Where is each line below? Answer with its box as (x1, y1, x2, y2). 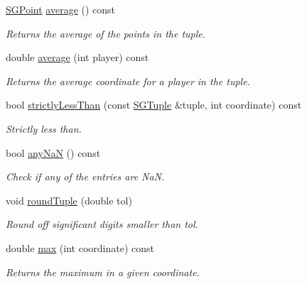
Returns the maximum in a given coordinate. (6, 264, 200, 279)
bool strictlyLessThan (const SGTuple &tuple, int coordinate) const (6, 97, 302, 112)
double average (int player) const (6, 50, 149, 65)
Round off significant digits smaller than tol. (6, 217, 198, 231)
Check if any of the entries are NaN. (6, 169, 165, 184)
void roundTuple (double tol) (6, 192, 132, 207)
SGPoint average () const (6, 2, 116, 16)
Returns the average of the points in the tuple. (6, 26, 206, 40)
